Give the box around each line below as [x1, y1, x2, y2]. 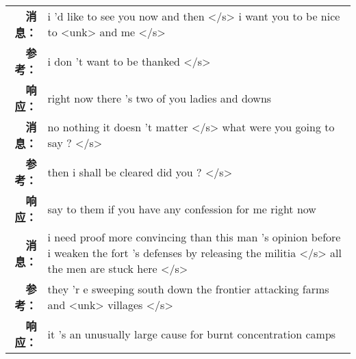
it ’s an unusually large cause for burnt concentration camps [47, 325, 336, 342]
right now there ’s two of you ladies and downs [47, 90, 272, 106]
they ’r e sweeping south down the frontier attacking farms [47, 281, 329, 297]
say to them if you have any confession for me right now [47, 200, 316, 217]
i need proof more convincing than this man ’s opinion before [47, 229, 341, 245]
